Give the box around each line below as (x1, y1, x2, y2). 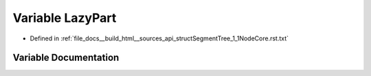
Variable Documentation (12, 52, 120, 64)
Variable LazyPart (12, 10, 117, 25)
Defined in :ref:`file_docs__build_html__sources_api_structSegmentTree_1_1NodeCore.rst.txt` (30, 34, 289, 42)
